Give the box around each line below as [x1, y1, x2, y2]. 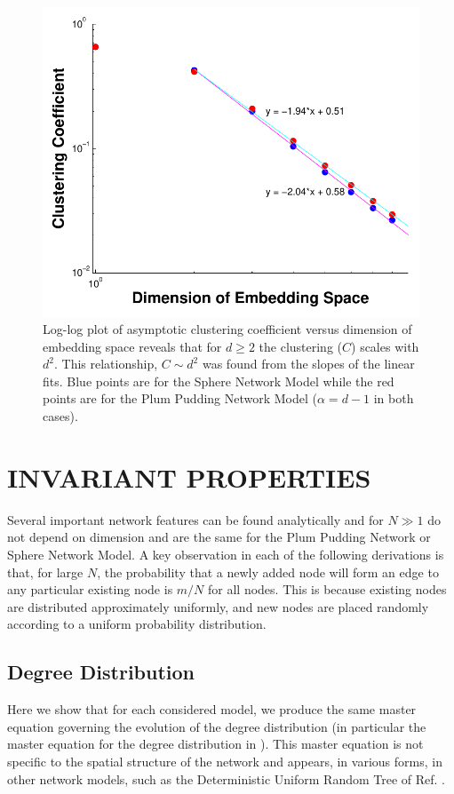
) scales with [351, 337, 419, 355]
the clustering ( [259, 337, 343, 355]
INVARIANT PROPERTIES [7, 458, 371, 495]
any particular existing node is [7, 580, 173, 599]
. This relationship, [53, 354, 158, 373]
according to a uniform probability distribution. [7, 615, 267, 633]
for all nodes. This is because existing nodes [208, 580, 447, 599]
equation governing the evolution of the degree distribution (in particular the [7, 717, 426, 735]
